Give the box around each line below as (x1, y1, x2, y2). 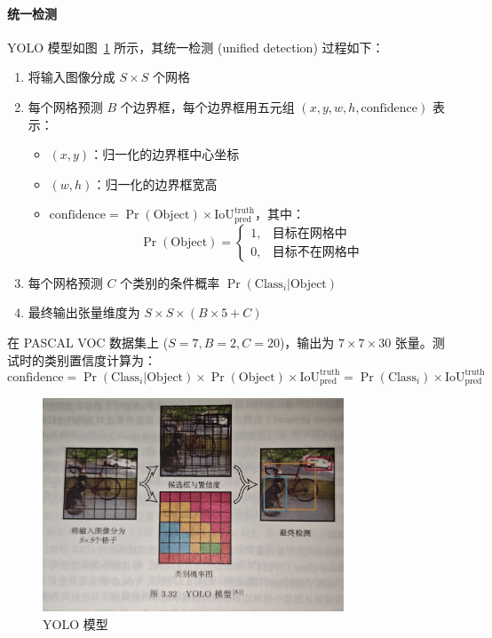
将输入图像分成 (28, 68, 115, 86)
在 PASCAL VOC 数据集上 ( (7, 333, 169, 351)
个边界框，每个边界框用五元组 (120, 97, 295, 116)
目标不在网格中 (272, 246, 360, 259)
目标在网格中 (272, 227, 347, 241)
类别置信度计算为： (44, 350, 156, 369)
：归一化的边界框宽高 (92, 174, 218, 193)
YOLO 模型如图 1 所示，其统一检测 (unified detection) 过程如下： (7, 37, 385, 56)
